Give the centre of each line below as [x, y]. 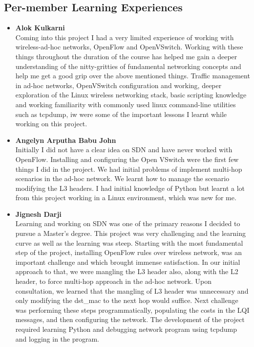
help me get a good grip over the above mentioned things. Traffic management [133, 76]
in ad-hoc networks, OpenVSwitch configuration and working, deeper [118, 85]
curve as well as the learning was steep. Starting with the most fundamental [129, 243]
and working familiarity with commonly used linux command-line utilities [126, 104]
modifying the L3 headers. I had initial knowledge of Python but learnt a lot [130, 188]
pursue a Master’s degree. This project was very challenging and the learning [130, 233]
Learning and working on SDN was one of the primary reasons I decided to [128, 223]
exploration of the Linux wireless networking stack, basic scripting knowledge [131, 95]
